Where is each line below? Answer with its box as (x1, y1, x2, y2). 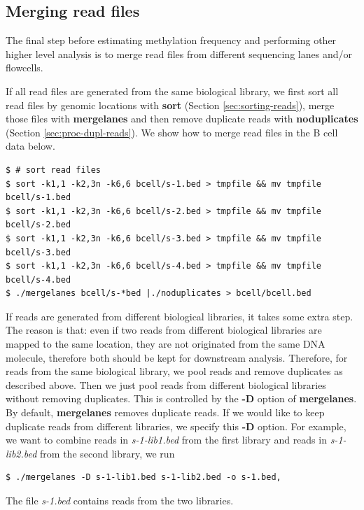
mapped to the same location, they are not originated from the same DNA (6, 337, 325, 351)
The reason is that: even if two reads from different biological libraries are (6, 323, 322, 337)
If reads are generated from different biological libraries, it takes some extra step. (6, 309, 353, 323)
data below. (6, 139, 55, 153)
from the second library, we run (40, 446, 175, 460)
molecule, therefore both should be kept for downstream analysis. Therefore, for (6, 350, 348, 364)
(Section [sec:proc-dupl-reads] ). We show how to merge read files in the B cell (6, 125, 338, 139)
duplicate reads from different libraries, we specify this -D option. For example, (6, 418, 346, 433)
